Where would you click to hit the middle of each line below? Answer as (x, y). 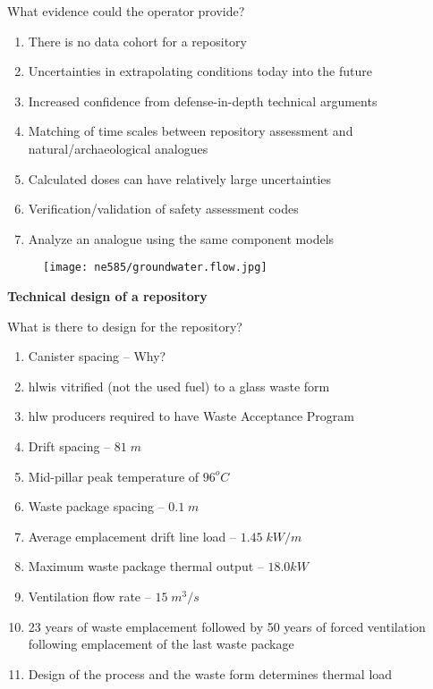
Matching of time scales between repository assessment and (191, 131)
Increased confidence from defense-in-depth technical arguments (203, 101)
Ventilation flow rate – (89, 596)
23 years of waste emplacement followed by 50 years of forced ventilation (227, 626)
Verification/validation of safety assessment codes (163, 209)
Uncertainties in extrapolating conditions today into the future (200, 71)
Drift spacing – (69, 445)
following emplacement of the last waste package (161, 644)
